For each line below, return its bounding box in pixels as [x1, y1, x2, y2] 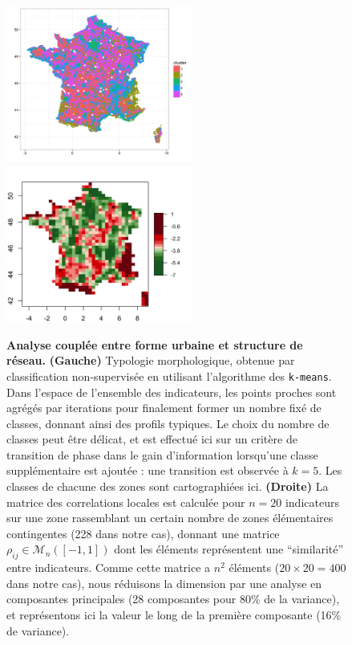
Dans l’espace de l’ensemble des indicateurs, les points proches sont [6, 383, 337, 400]
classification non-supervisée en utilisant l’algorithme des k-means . [6, 367, 332, 384]
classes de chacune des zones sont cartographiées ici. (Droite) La [6, 478, 329, 495]
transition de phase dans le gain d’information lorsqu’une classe [6, 446, 318, 463]
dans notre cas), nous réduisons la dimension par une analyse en [6, 574, 322, 591]
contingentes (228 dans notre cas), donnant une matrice [6, 525, 280, 541]
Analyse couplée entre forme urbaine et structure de [6, 336, 303, 353]
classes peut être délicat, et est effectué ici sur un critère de [6, 431, 297, 447]
